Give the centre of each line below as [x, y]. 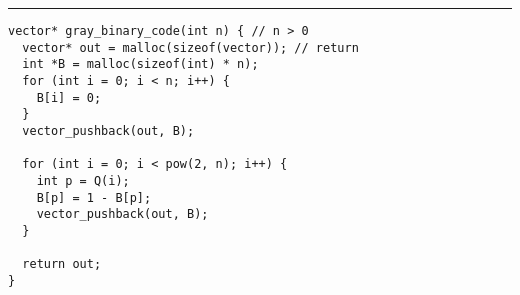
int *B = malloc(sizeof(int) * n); [140, 64]
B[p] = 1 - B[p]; [94, 197]
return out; [62, 264]
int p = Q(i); [83, 180]
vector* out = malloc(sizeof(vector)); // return [190, 47]
